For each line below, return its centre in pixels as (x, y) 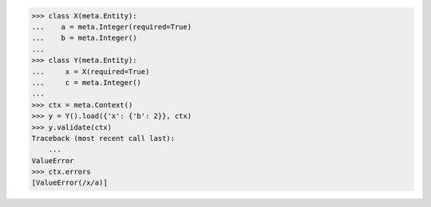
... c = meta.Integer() (86, 82)
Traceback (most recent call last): (103, 138)
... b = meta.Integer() (84, 38)
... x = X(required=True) (91, 71)
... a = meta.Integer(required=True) (111, 27)
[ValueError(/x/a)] (69, 183)
